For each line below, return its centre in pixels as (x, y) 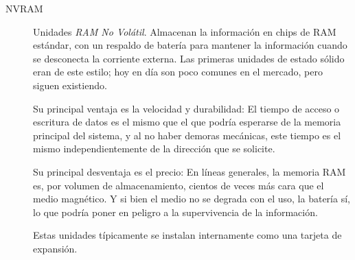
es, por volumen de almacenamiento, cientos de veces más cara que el (179, 185)
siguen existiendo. (70, 85)
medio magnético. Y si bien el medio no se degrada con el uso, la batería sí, (192, 199)
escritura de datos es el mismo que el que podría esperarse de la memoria (187, 122)
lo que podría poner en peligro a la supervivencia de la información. (175, 212)
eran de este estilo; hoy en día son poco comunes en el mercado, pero (178, 72)
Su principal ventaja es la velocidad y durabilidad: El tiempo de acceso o (186, 108)
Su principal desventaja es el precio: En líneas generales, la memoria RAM (190, 171)
